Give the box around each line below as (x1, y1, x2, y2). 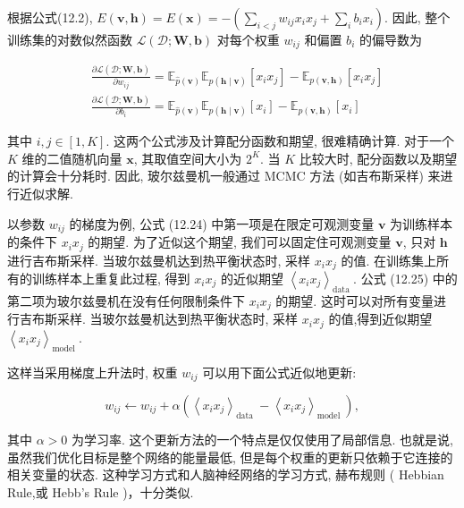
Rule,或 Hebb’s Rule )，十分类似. (7, 482, 194, 501)
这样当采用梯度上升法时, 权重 (7, 362, 178, 381)
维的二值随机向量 (21, 148, 122, 167)
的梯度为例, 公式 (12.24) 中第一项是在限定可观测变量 (69, 214, 375, 233)
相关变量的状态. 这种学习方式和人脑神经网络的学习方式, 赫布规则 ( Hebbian (7, 465, 444, 484)
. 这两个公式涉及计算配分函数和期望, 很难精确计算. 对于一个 (105, 131, 455, 150)
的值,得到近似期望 (328, 309, 433, 328)
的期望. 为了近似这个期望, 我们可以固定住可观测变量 (88, 233, 392, 251)
